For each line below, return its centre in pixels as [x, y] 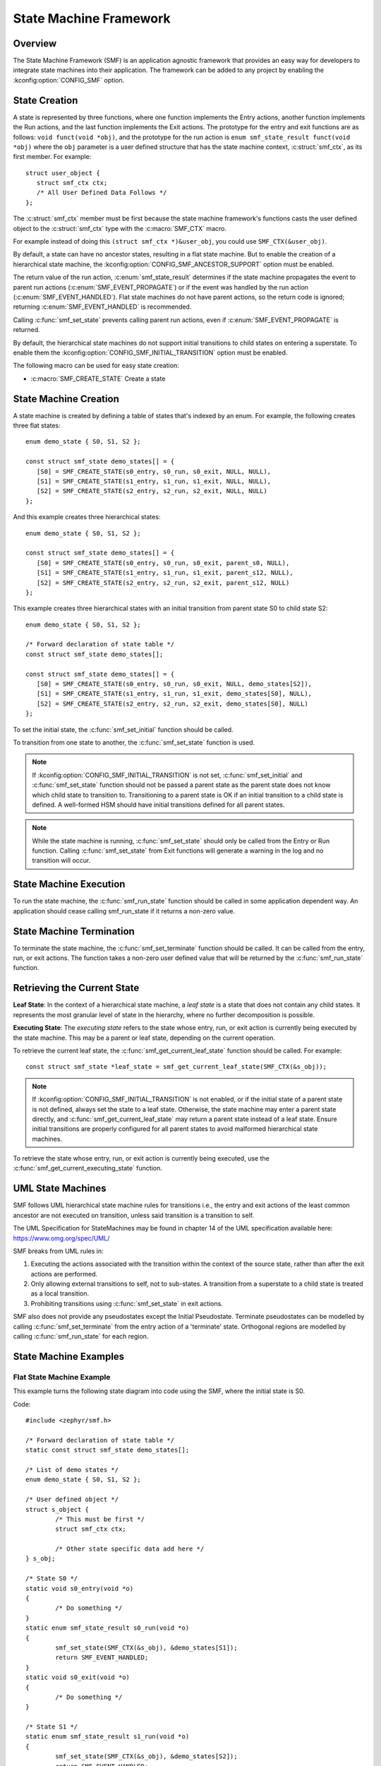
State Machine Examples [69, 1356]
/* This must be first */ [100, 1519]
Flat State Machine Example [62, 1377]
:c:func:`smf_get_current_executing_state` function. [87, 1168]
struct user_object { [63, 173]
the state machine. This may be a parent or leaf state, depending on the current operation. [144, 1038]
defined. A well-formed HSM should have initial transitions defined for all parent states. [158, 805]
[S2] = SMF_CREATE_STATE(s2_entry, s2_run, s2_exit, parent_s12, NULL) [163, 582]
